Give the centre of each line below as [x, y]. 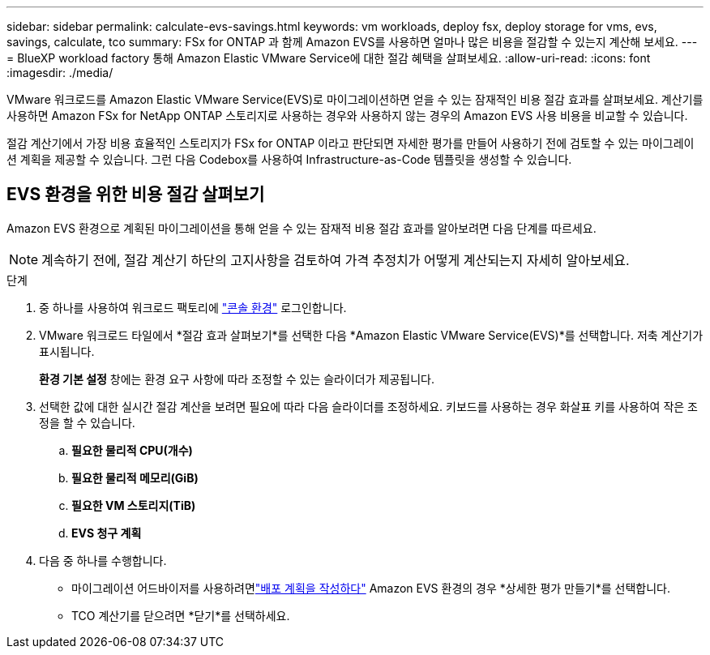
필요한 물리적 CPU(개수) [132, 450]
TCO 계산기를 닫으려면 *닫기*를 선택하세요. [181, 615]
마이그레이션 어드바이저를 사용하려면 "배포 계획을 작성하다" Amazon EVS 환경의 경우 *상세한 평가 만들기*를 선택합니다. [371, 588]
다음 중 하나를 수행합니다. [103, 560]
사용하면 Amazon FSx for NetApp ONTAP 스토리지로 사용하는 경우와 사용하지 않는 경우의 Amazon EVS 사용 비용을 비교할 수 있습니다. [347, 116]
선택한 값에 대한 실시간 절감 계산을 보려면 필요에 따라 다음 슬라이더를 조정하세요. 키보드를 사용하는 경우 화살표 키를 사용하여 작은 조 [369, 406]
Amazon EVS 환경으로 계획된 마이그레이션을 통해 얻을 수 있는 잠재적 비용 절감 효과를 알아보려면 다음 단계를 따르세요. [302, 228]
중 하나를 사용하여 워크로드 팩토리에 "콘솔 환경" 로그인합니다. [193, 307]
